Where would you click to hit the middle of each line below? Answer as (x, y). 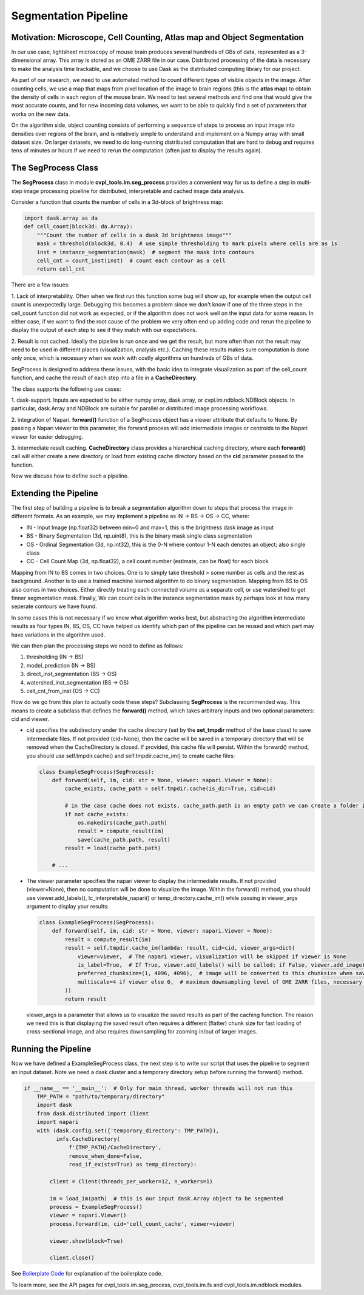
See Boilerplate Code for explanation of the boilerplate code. (87, 1274)
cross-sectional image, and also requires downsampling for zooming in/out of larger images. (142, 1032)
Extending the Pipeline (55, 493)
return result (86, 999)
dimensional (26, 60)
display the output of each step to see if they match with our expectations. (104, 330)
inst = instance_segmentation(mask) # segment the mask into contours (146, 252)
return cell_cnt (61, 269)
